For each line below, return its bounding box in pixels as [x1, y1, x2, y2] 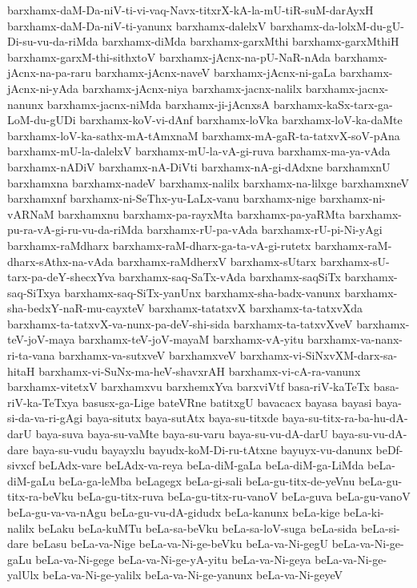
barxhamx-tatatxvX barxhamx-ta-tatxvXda [148, 300, 363, 316]
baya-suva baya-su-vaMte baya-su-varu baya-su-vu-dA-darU [35, 425, 328, 442]
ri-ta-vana [7, 347, 55, 364]
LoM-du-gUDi [7, 111, 76, 128]
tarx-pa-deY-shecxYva [7, 268, 115, 285]
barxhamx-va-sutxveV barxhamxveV [58, 347, 237, 364]
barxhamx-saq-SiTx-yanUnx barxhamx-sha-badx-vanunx [64, 284, 341, 300]
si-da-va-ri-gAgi [7, 409, 83, 426]
